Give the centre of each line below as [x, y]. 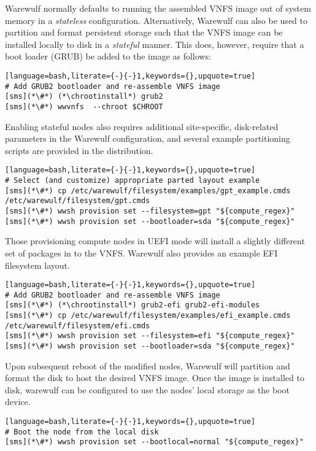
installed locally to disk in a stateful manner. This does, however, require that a [155, 44]
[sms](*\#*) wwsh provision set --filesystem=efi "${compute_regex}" [150, 336]
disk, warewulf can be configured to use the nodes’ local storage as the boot [148, 389]
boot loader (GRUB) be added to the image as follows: [108, 56]
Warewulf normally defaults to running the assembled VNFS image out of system [158, 8]
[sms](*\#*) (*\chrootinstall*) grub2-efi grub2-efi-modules [133, 305]
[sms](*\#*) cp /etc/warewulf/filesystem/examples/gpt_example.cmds [148, 191]
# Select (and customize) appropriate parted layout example [133, 181]
